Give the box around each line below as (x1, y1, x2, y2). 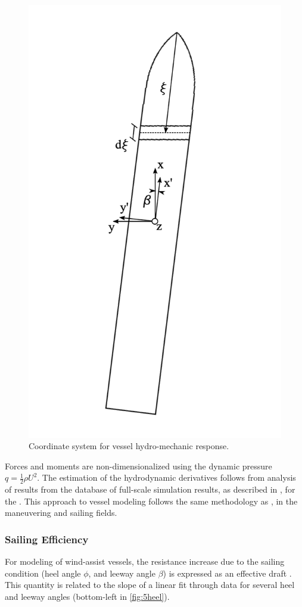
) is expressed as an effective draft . (163, 566, 292, 579)
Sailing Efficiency (5, 531, 89, 546)
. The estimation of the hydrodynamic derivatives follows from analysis (37, 471, 296, 484)
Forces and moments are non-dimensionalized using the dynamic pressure (5, 459, 272, 472)
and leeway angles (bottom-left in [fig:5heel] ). (5, 590, 170, 602)
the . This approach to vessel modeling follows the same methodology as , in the (5, 494, 298, 507)
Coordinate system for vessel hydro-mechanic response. (29, 440, 229, 452)
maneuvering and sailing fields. (5, 506, 117, 519)
